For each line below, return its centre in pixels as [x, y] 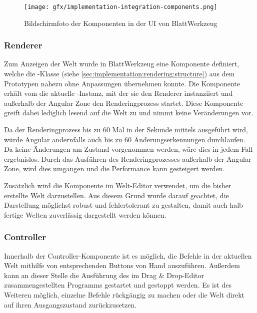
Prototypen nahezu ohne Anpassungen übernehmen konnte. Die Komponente [122, 83]
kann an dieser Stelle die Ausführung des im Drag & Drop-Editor [104, 275]
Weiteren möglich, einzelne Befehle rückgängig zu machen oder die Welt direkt [124, 294]
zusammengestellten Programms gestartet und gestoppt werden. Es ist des [118, 285]
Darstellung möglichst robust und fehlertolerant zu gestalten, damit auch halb [123, 205]
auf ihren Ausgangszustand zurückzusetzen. [70, 304]
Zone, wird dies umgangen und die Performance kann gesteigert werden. [114, 168]
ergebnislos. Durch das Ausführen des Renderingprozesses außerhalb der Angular [128, 158]
